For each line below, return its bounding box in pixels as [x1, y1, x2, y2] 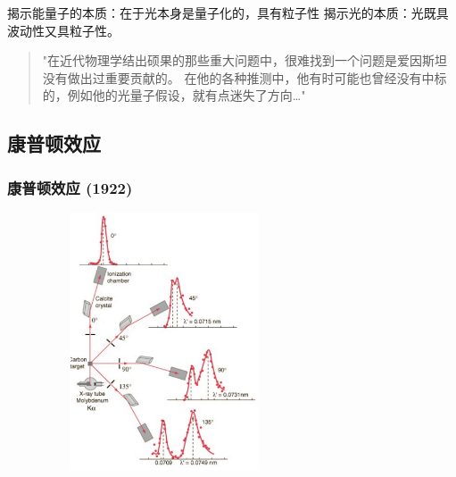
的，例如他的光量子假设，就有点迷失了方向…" [42, 86, 306, 105]
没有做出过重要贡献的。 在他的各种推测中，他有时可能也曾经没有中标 [42, 68, 447, 87]
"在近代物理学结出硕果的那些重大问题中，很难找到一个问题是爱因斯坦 [42, 51, 448, 70]
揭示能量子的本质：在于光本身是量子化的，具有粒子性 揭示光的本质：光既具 [7, 4, 449, 21]
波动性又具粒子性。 [7, 21, 120, 39]
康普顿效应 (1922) [7, 176, 133, 198]
